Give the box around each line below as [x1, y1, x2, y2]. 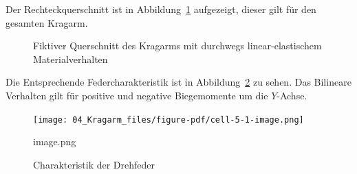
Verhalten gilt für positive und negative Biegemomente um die [6, 88, 268, 102]
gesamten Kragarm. [6, 15, 88, 29]
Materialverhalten [33, 51, 108, 66]
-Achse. [277, 88, 307, 102]
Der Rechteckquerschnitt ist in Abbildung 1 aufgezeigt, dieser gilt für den [6, 2, 316, 16]
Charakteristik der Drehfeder [33, 157, 155, 171]
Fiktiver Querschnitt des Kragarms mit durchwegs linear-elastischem [33, 38, 322, 53]
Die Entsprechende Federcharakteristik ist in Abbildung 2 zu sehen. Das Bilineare [6, 75, 351, 89]
